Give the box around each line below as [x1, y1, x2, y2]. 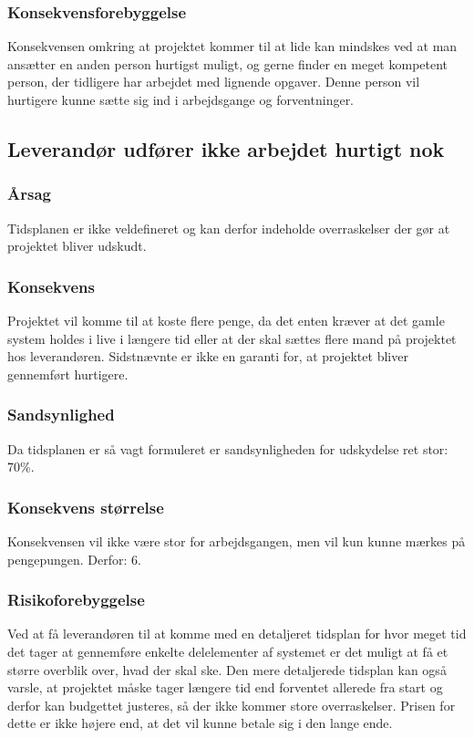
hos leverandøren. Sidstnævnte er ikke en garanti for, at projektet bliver [7, 347, 408, 366]
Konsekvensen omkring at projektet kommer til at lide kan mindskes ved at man [7, 36, 458, 56]
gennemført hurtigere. [7, 364, 129, 383]
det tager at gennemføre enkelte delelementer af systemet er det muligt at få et [7, 642, 448, 660]
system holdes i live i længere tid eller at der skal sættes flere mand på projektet [7, 328, 457, 348]
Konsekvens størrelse [7, 495, 164, 518]
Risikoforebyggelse [7, 588, 145, 611]
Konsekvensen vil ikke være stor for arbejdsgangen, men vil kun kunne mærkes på [7, 532, 466, 550]
